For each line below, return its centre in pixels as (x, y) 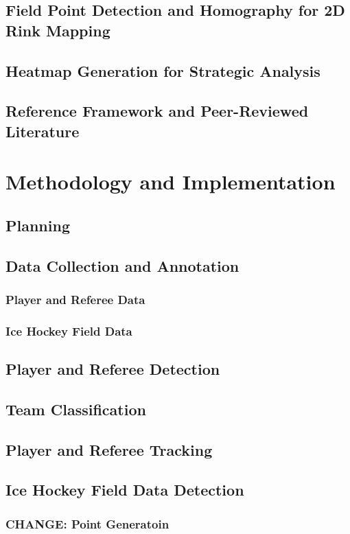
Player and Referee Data (75, 299)
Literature (43, 131)
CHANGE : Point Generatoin (87, 523)
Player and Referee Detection (113, 369)
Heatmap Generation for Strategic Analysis (163, 70)
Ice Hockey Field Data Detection (125, 490)
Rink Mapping (58, 30)
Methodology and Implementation (171, 182)
